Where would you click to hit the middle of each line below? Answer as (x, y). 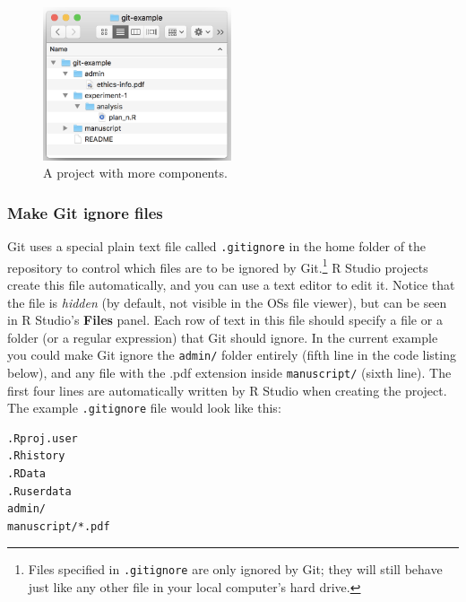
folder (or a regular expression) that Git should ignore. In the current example (223, 337)
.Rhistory (36, 456)
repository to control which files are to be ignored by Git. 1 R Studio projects (218, 266)
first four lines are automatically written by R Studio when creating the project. (227, 390)
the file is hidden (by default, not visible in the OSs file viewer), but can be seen (227, 302)
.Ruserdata (39, 491)
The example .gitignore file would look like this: (144, 408)
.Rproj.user (43, 438)
